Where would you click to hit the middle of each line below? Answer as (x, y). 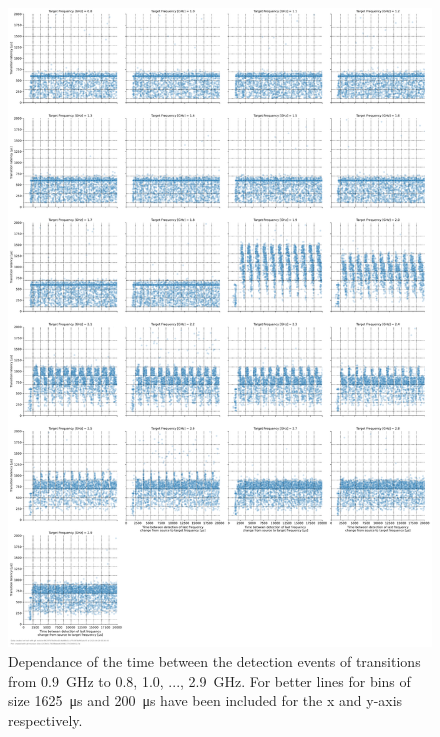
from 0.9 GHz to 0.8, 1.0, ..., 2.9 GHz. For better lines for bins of (209, 680)
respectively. (45, 719)
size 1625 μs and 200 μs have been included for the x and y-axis (205, 700)
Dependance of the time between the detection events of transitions (214, 661)
